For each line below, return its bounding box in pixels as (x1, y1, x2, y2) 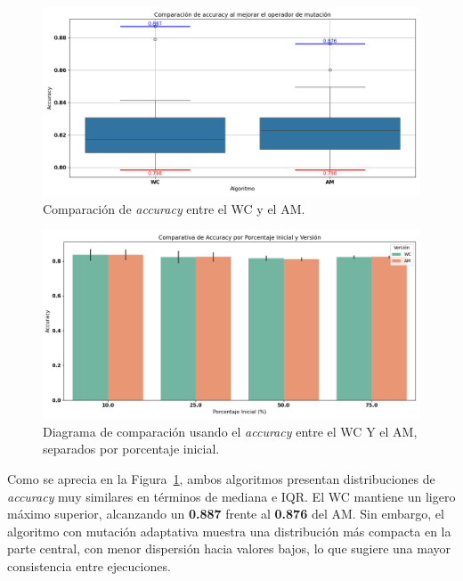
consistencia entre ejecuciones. (7, 556, 171, 575)
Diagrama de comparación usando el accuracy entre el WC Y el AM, (43, 421, 418, 440)
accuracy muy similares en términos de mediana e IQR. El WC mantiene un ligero (7, 487, 456, 505)
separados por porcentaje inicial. (43, 439, 220, 458)
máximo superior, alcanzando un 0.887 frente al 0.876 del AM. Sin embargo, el (7, 504, 444, 523)
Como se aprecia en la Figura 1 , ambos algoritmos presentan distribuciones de (7, 469, 435, 487)
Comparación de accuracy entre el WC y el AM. (43, 199, 305, 217)
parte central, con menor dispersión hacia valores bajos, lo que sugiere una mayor (7, 539, 451, 558)
